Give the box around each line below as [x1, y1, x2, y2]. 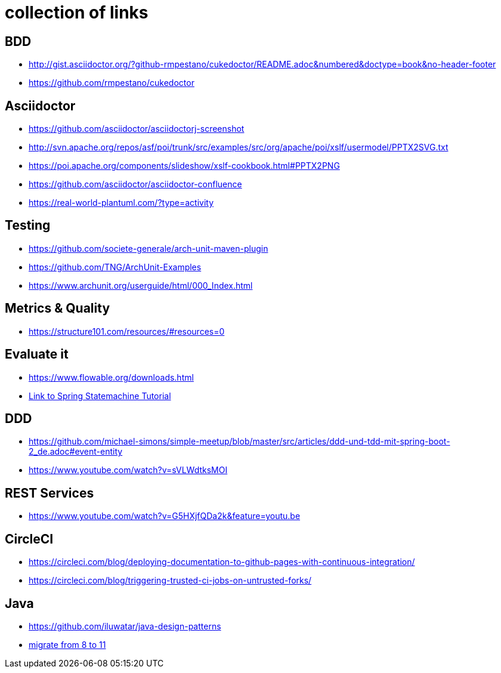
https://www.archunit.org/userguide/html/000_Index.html [29, 280, 253, 291]
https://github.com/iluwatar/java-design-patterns [29, 620, 221, 631]
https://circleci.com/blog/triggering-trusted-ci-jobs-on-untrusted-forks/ [29, 575, 312, 586]
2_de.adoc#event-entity [29, 446, 123, 457]
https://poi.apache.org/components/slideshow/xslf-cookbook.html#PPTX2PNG [29, 160, 340, 171]
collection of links [5, 2, 149, 23]
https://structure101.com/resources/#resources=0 [29, 326, 225, 336]
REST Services [5, 485, 94, 501]
